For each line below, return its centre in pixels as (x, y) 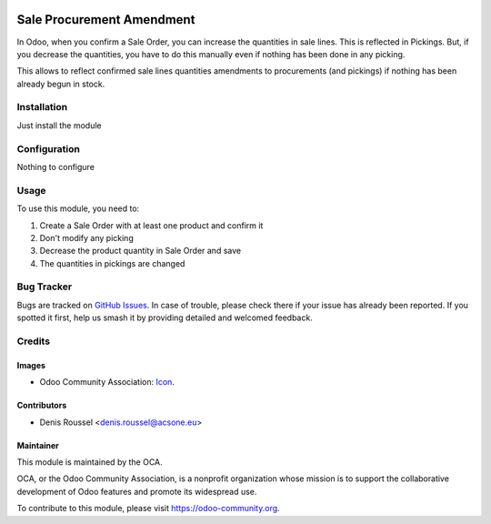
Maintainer (38, 445)
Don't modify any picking (86, 237)
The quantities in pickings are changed (112, 263)
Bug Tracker (45, 287)
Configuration (49, 148)
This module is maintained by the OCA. (90, 462)
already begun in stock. (61, 84)
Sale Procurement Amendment (106, 20)
